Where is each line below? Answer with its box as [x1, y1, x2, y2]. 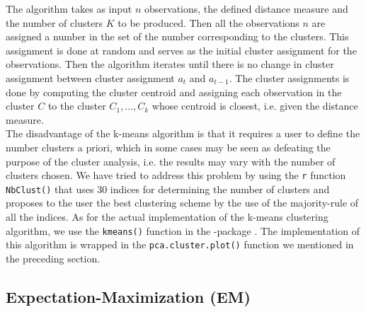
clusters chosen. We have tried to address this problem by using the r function [6, 168, 346, 183]
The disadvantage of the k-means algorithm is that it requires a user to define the [6, 126, 360, 141]
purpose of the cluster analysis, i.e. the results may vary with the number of [6, 154, 336, 168]
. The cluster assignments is [229, 70, 350, 85]
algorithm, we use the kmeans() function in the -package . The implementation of [6, 223, 360, 238]
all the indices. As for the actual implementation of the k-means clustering [6, 209, 328, 224]
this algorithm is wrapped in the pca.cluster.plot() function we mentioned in [6, 237, 354, 252]
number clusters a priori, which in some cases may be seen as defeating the [6, 139, 331, 154]
